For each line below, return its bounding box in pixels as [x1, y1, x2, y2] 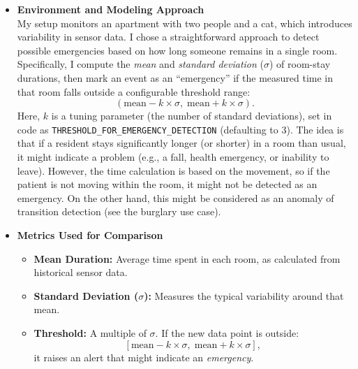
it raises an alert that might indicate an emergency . [33, 349, 254, 364]
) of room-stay [269, 57, 331, 71]
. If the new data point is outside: [155, 325, 299, 340]
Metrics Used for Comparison [17, 227, 163, 242]
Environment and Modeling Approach [17, 2, 204, 16]
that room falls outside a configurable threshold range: [17, 84, 251, 99]
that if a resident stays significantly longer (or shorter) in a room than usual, [17, 136, 346, 150]
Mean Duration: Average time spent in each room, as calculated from [33, 251, 341, 266]
